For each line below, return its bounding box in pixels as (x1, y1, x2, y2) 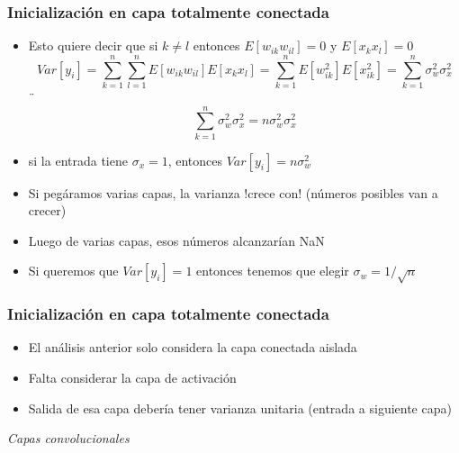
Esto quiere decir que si (28, 36, 158, 55)
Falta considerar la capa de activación (28, 368, 237, 387)
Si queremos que (28, 261, 119, 280)
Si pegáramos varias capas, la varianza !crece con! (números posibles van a (28, 183, 438, 202)
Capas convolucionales (7, 429, 130, 448)
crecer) (28, 201, 67, 220)
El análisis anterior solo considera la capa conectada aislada (28, 338, 357, 357)
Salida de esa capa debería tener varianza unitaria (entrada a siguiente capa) (28, 398, 452, 417)
